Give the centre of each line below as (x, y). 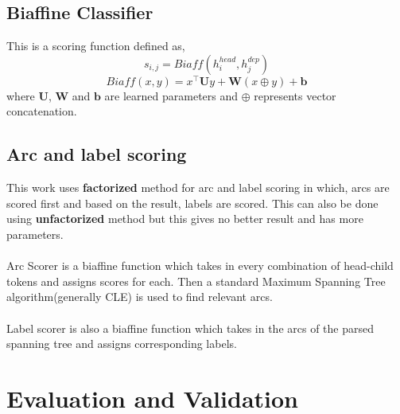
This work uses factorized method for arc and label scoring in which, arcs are (198, 187)
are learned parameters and (171, 95)
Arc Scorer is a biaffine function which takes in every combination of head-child (200, 266)
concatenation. (42, 111)
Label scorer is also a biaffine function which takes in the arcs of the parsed (190, 328)
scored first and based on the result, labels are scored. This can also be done (192, 203)
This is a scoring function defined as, (96, 46)
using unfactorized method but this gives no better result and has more (185, 219)
